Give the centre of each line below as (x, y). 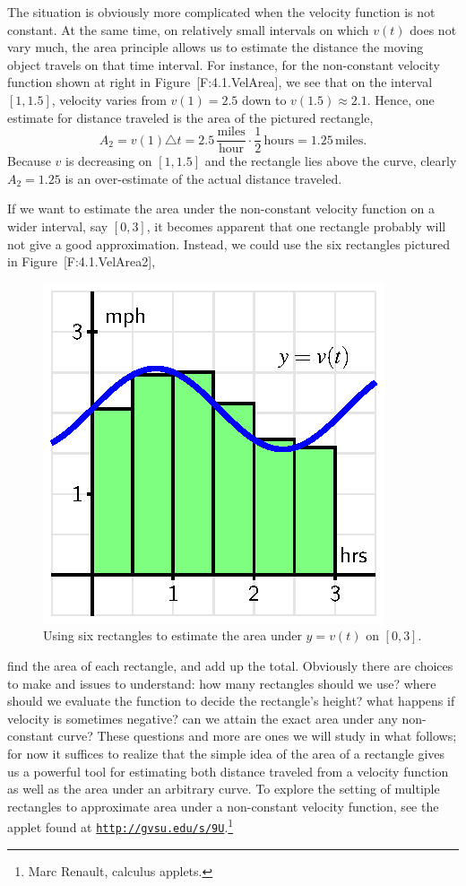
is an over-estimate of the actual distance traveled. (203, 178)
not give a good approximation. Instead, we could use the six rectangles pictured (229, 243)
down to (264, 99)
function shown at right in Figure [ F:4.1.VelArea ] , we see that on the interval (220, 82)
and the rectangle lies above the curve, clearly (331, 161)
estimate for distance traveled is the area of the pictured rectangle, (190, 117)
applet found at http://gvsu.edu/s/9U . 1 (121, 825)
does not (433, 29)
